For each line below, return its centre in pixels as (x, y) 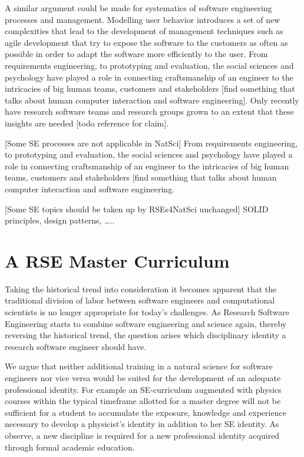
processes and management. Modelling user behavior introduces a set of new (143, 19)
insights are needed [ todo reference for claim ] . (87, 123)
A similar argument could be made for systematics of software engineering (138, 8)
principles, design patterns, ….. (60, 220)
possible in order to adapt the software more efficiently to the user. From (136, 54)
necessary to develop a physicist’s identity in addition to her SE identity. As (142, 424)
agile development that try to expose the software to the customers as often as (146, 42)
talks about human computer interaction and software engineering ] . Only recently (152, 100)
